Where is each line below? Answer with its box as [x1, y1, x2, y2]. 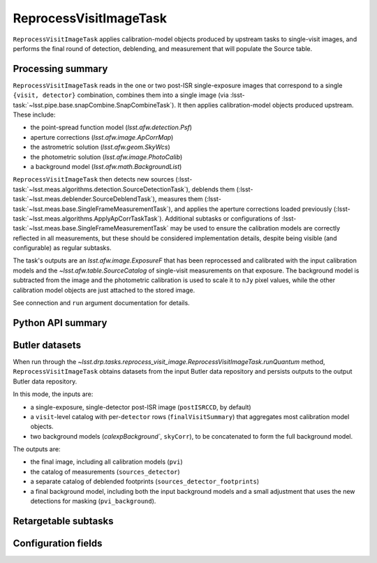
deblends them [191, 185, 235, 193]
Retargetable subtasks [13, 515, 114, 527]
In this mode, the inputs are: [13, 390, 94, 398]
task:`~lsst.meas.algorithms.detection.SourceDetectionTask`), [13, 185, 191, 193]
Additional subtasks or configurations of [165, 214, 281, 223]
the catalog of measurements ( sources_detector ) [30, 467, 181, 476]
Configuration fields [13, 537, 103, 549]
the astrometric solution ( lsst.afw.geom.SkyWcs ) [30, 143, 170, 152]
